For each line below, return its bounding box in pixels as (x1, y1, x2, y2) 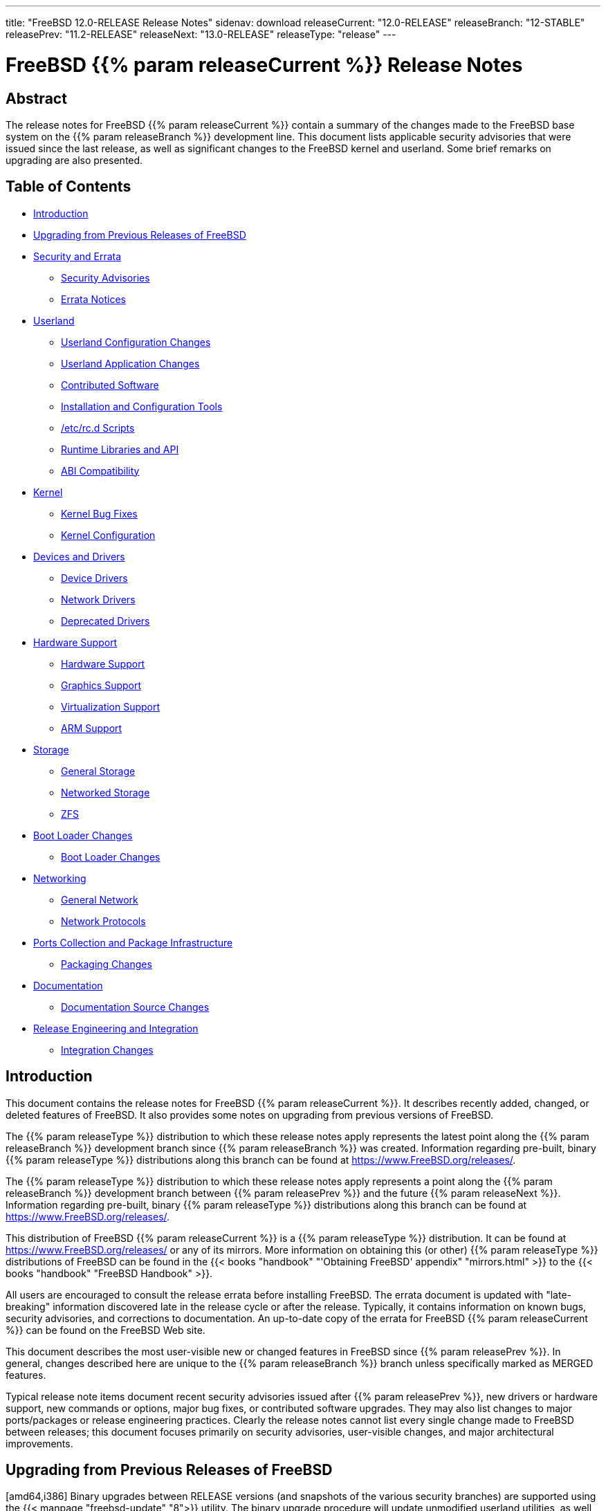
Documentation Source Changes (61, 1000, 210, 1013)
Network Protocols (61, 915, 146, 927)
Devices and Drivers (33, 550, 125, 562)
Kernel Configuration (61, 529, 156, 541)
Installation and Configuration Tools (61, 400, 223, 412)
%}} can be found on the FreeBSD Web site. (6, 1324, 205, 1336)
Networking (33, 872, 86, 884)
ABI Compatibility (61, 464, 140, 477)
